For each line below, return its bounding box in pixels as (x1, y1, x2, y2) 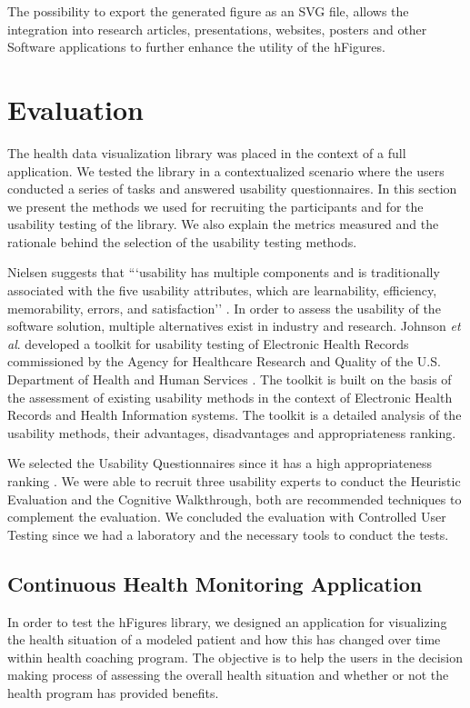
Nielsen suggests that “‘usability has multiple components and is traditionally (7, 263, 440, 282)
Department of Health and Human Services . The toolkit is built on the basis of (7, 370, 452, 389)
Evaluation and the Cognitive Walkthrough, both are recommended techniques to (7, 489, 462, 508)
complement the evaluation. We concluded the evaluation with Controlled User (7, 507, 446, 526)
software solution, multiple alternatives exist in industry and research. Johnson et (7, 316, 461, 335)
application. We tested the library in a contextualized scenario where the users (7, 161, 445, 180)
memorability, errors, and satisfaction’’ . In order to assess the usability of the (7, 298, 441, 317)
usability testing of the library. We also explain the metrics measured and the (7, 214, 439, 234)
